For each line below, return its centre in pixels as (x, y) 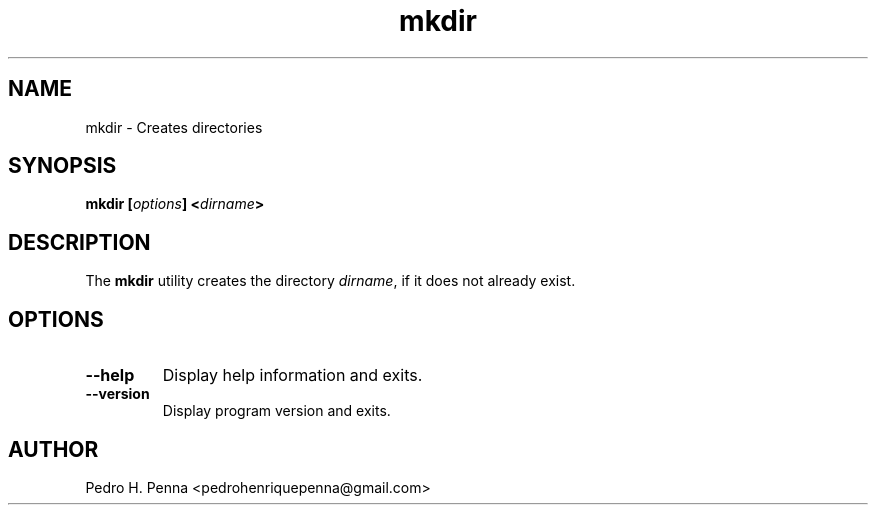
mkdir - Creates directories (174, 127)
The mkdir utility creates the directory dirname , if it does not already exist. (330, 281)
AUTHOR (53, 449)
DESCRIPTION (79, 242)
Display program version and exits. (276, 411)
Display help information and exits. (292, 375)
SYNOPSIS (62, 166)
